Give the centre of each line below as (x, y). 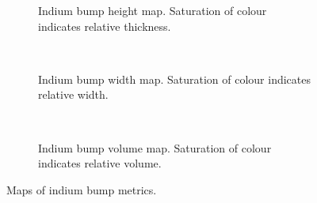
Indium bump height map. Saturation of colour (153, 10)
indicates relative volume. (100, 163)
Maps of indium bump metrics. (82, 189)
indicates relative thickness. (105, 26)
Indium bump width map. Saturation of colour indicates (174, 79)
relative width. (73, 94)
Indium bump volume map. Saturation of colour (155, 147)
